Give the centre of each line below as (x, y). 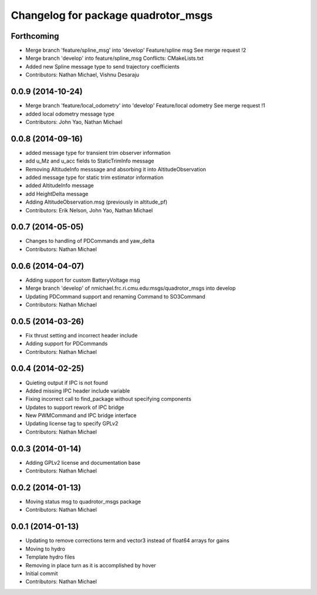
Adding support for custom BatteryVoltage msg (83, 280)
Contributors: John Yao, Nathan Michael (74, 122)
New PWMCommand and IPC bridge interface (81, 415)
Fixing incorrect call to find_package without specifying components (109, 399)
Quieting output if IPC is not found (67, 383)
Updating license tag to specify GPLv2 (72, 424)
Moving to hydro (45, 549)
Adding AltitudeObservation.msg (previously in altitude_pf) (97, 202)
